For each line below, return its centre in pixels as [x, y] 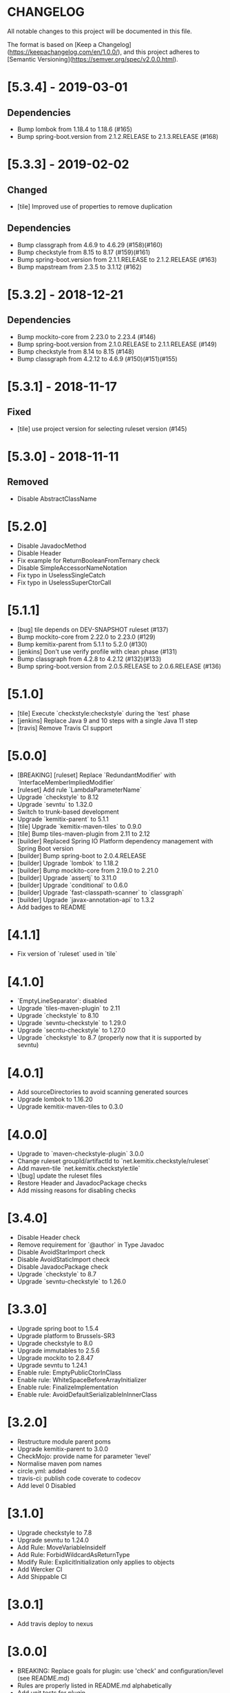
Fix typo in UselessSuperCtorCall [64, 582]
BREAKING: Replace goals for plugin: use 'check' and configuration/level [120, 1671]
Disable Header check [49, 1238]
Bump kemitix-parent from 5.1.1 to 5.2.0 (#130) [82, 644]
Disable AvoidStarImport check [61, 1252]
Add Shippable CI [42, 1577]
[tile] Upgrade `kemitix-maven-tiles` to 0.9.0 [79, 826]
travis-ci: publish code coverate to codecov [79, 1478]
